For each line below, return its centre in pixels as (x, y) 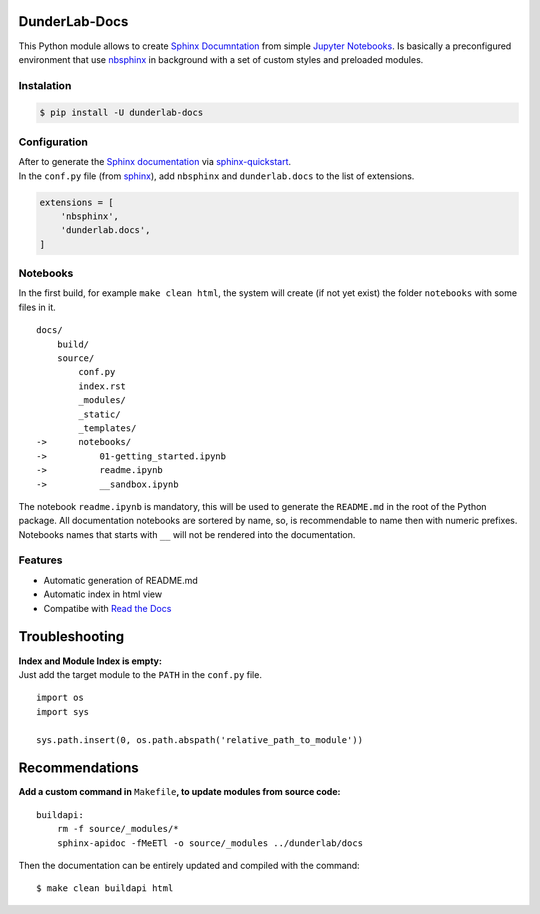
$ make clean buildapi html (105, 888)
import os (60, 698)
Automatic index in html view (103, 594)
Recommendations (78, 768)
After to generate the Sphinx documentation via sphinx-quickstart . (155, 162)
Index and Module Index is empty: (90, 661)
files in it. (37, 307)
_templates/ (107, 428)
